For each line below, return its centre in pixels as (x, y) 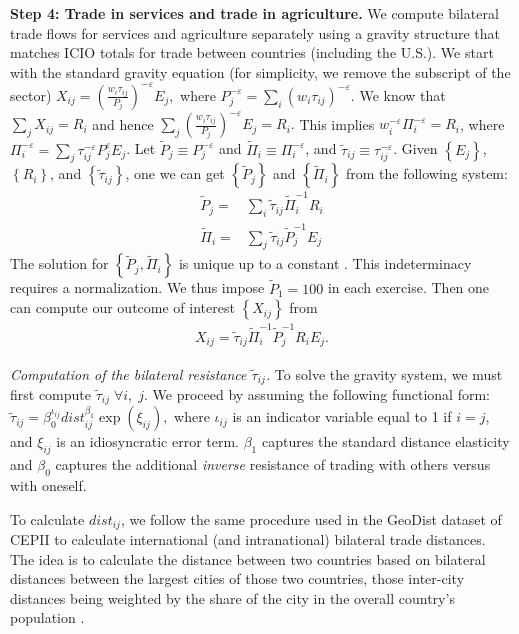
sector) (31, 94)
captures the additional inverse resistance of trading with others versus (273, 464)
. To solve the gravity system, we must (384, 373)
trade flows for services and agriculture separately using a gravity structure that (255, 32)
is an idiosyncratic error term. (147, 441)
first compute (51, 393)
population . (47, 617)
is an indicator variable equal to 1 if (342, 416)
